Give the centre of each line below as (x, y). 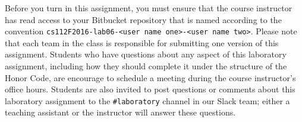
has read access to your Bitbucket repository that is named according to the (143, 19)
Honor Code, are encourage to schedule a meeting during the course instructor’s (150, 77)
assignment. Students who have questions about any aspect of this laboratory (146, 54)
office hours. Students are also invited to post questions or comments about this (150, 89)
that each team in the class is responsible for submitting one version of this (142, 42)
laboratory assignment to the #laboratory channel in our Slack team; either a (147, 100)
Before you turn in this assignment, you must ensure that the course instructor (149, 8)
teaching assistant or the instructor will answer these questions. (120, 112)
